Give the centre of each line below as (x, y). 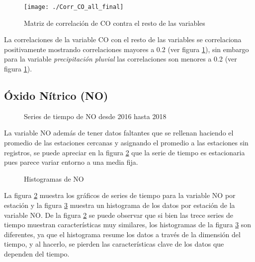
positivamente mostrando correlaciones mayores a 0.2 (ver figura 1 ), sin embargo (127, 49)
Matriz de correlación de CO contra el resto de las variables (115, 23)
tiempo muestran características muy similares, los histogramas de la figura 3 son (128, 225)
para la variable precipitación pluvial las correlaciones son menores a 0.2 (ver (121, 59)
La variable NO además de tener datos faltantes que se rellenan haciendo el (119, 133)
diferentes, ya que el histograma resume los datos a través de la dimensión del (122, 234)
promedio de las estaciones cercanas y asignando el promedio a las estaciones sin (126, 143)
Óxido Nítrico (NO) (56, 96)
